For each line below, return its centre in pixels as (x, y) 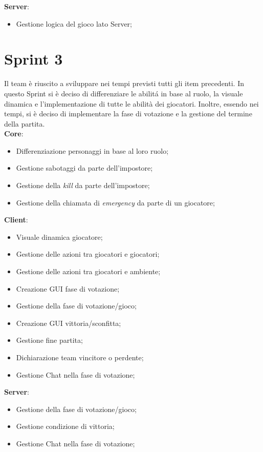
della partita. (25, 123)
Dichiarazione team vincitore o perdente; (80, 357)
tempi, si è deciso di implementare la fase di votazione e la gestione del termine (128, 114)
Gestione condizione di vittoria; (65, 426)
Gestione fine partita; (49, 340)
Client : (16, 220)
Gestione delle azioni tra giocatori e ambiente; (88, 271)
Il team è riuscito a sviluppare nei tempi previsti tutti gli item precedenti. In (124, 83)
